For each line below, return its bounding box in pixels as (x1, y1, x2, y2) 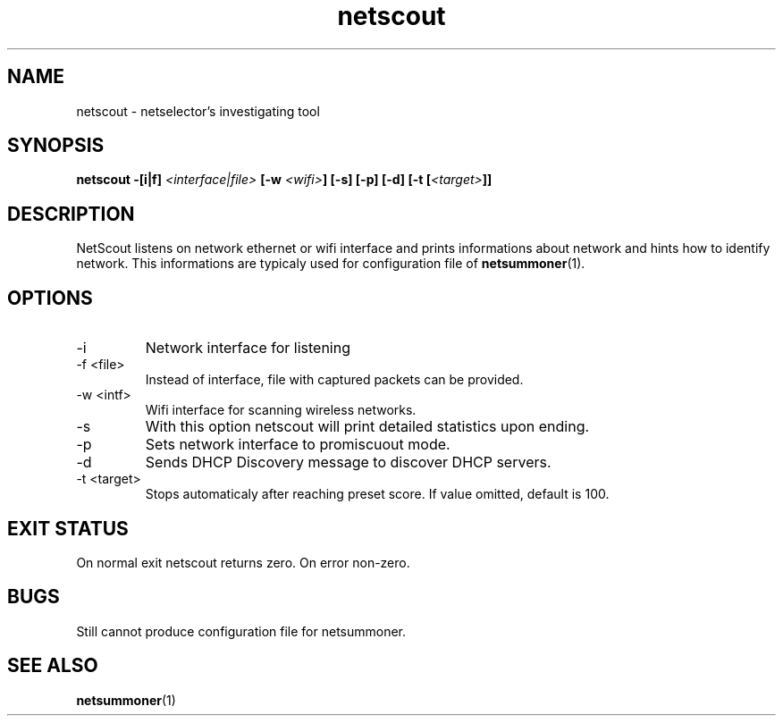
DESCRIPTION (7, 202, 135, 225)
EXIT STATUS (7, 517, 129, 540)
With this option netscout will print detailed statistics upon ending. (145, 417, 590, 436)
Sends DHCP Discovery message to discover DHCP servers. (145, 453, 551, 472)
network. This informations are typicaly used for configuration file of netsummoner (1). (76, 256, 585, 272)
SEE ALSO (7, 654, 98, 677)
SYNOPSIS (7, 134, 105, 157)
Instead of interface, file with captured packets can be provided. (145, 372, 524, 388)
